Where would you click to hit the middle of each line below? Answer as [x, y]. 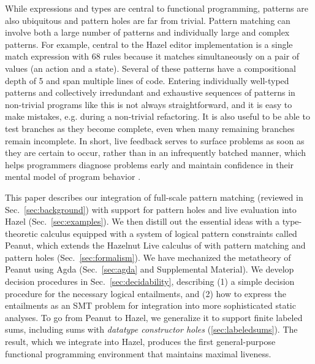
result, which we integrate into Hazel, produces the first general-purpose [140, 342]
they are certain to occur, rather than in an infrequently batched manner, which [156, 153]
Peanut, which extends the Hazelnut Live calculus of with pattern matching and [155, 245]
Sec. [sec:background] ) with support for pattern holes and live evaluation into [151, 209]
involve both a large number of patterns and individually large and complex [147, 32]
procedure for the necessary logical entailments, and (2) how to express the [146, 293]
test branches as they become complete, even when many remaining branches [150, 128]
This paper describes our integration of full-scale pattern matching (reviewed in [154, 197]
